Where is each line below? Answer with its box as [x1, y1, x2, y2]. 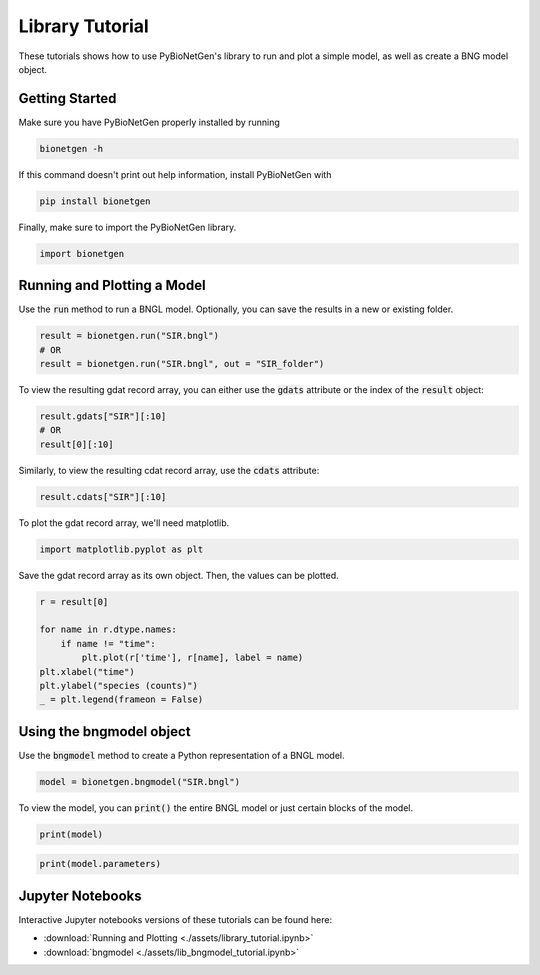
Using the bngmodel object [18, 723, 191, 740]
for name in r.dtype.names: [39, 624, 177, 635]
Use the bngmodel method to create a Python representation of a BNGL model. [18, 749, 345, 761]
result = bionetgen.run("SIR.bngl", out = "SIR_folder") [39, 358, 325, 370]
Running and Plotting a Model [18, 277, 206, 294]
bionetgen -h [39, 143, 104, 154]
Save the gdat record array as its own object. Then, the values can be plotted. [18, 569, 339, 581]
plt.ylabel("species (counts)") [39, 680, 199, 692]
